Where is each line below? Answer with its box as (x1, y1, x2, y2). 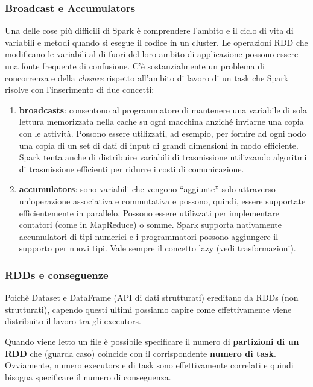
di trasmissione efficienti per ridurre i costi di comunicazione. (19, 162, 244, 175)
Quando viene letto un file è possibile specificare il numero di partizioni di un (5, 335, 299, 347)
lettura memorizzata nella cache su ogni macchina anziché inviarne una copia (19, 115, 304, 128)
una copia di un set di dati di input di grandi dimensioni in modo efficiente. (19, 139, 299, 151)
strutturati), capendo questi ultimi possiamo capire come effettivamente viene (5, 303, 292, 315)
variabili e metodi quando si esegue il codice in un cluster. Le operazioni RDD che (5, 36, 308, 48)
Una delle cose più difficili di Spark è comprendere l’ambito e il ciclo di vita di (5, 24, 294, 37)
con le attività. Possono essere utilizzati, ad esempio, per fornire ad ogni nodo (19, 127, 306, 139)
